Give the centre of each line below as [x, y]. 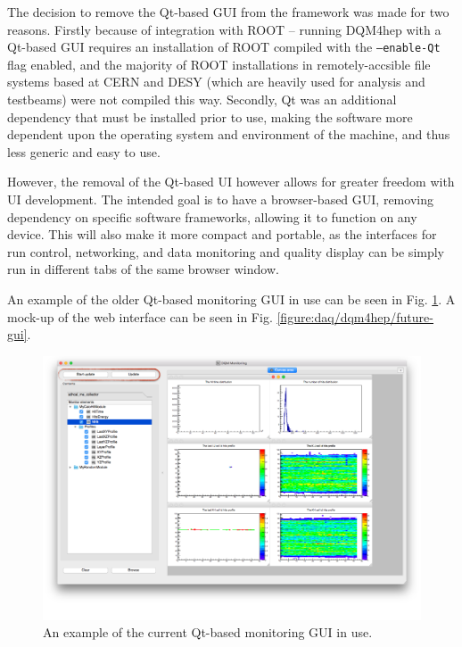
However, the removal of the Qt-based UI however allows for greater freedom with [231, 182]
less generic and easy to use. [84, 151]
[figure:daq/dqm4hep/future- [355, 316]
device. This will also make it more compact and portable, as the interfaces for [222, 234]
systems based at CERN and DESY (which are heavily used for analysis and [216, 82]
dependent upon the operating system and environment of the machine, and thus [229, 134]
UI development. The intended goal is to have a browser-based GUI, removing [220, 199]
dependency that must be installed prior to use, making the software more [210, 116]
